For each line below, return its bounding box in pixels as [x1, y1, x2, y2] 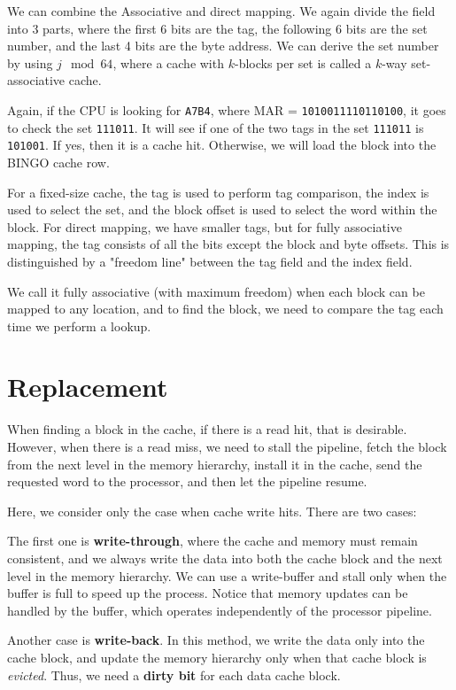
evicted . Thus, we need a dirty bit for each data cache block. [7, 665, 341, 684]
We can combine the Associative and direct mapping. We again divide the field [7, 2, 436, 19]
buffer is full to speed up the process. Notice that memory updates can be [7, 584, 408, 602]
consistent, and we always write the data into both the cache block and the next [7, 548, 443, 567]
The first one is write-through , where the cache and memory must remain [7, 531, 418, 550]
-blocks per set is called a [234, 53, 372, 72]
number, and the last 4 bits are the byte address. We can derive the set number [7, 36, 439, 55]
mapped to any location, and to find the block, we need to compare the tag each [7, 299, 444, 318]
